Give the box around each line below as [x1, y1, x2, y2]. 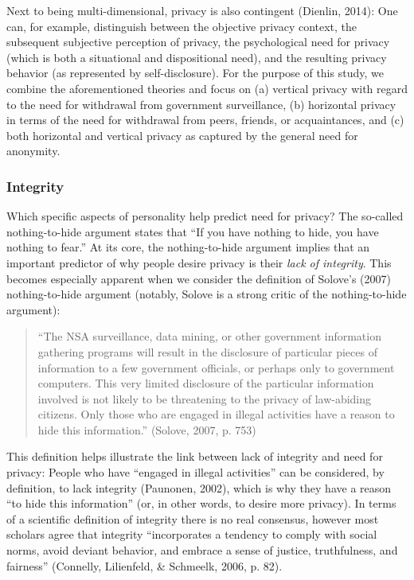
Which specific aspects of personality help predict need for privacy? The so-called [6, 208, 404, 224]
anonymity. [6, 142, 61, 159]
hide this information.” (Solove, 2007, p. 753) [37, 421, 256, 438]
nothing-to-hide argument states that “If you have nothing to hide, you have [6, 223, 379, 239]
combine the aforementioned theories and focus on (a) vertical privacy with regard [6, 80, 408, 96]
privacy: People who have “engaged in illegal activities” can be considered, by [6, 464, 385, 481]
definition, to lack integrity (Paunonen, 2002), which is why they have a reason [6, 479, 392, 496]
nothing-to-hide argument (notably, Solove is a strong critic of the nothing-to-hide [6, 286, 407, 302]
